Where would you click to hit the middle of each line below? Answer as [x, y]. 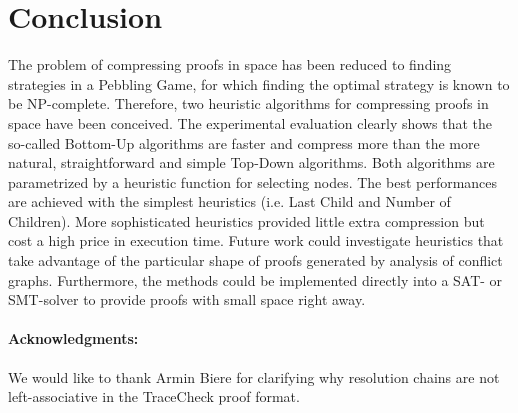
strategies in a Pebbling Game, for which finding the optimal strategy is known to [259, 83]
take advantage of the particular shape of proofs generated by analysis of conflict [255, 260]
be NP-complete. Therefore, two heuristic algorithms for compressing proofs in [248, 103]
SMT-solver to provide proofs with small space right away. [187, 299]
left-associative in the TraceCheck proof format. [154, 396]
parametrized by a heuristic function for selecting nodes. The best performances [253, 181]
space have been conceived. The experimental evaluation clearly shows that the [250, 122]
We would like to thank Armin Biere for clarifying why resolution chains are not [254, 376]
